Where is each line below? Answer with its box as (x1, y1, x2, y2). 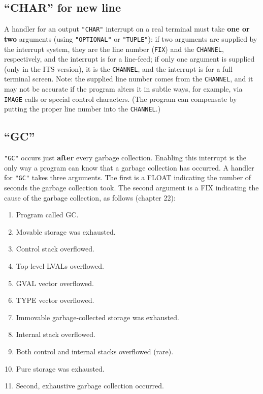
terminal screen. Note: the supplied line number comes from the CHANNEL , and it (4, 73, 253, 84)
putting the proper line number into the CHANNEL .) (4, 103, 161, 114)
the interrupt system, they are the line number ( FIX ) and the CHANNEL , (4, 43, 224, 54)
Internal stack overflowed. (16, 329, 95, 340)
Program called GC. (16, 209, 79, 220)
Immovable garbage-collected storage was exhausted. (16, 312, 179, 322)
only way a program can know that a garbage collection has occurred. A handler (4, 162, 254, 173)
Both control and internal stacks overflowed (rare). (16, 346, 174, 357)
